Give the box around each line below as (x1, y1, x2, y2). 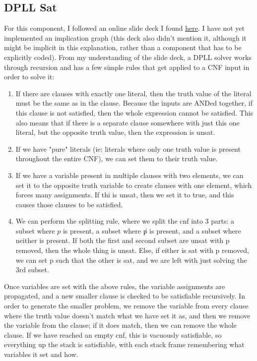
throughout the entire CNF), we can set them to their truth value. (15, 153, 218, 164)
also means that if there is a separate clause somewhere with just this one (15, 117, 240, 127)
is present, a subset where (63, 225, 141, 236)
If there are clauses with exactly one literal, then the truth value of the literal (15, 88, 252, 98)
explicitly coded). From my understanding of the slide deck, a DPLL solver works (4, 52, 252, 62)
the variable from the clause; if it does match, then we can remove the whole (4, 320, 237, 330)
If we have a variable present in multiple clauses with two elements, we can (15, 170, 244, 180)
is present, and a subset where (149, 225, 241, 236)
